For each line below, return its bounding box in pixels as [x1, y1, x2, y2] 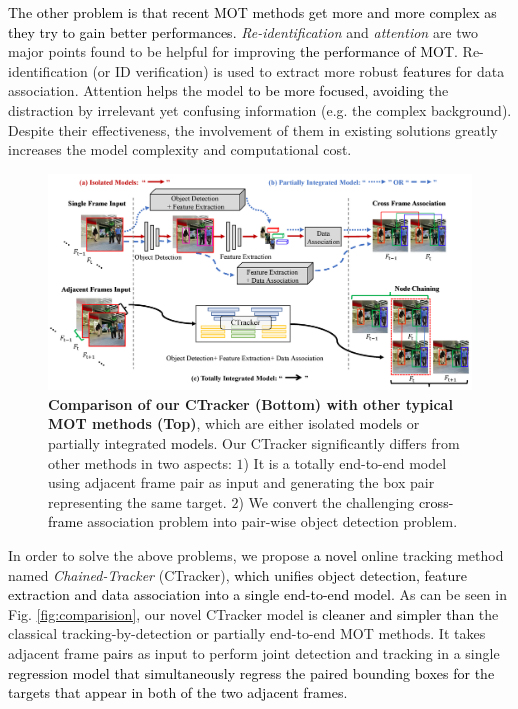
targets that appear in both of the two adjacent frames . [8, 682, 348, 703]
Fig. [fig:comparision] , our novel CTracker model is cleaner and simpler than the [8, 603, 499, 624]
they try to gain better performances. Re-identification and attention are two [8, 21, 479, 42]
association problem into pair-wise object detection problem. [87, 511, 458, 532]
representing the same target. [48, 491, 227, 512]
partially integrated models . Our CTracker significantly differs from [48, 433, 460, 454]
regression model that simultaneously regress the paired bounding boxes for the [8, 662, 495, 683]
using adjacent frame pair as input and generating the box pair [48, 472, 435, 493]
